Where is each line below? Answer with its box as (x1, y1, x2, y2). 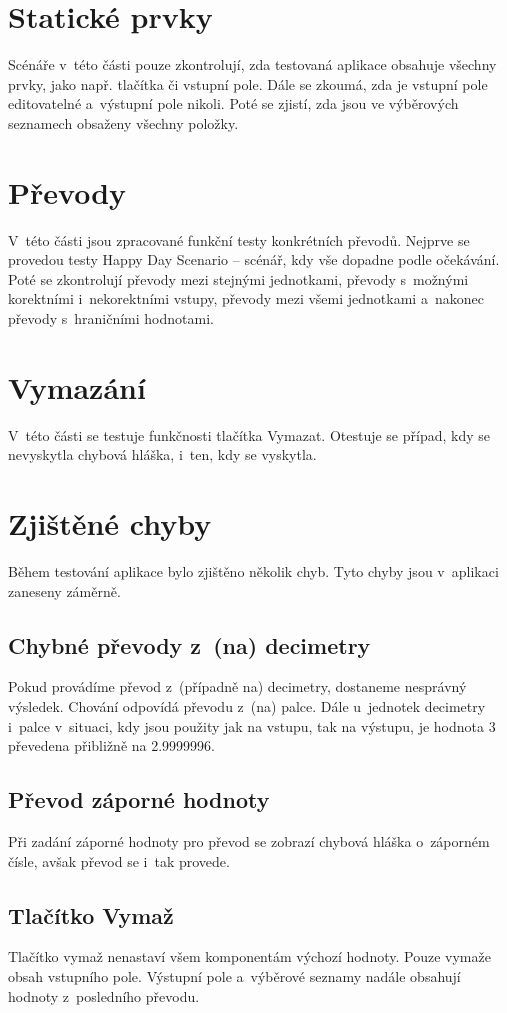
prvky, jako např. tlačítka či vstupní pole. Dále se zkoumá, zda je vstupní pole (8, 73, 488, 94)
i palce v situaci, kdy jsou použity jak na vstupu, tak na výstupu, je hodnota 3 (8, 715, 496, 736)
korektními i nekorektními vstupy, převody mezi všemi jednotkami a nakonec (8, 288, 484, 309)
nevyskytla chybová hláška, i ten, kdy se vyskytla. (8, 444, 317, 465)
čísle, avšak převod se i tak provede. (8, 850, 230, 871)
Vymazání (8, 366, 146, 407)
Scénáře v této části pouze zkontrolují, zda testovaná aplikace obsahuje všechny (8, 54, 497, 75)
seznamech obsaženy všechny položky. (8, 112, 239, 133)
